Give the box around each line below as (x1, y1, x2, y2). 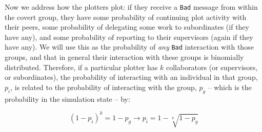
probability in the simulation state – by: (5, 93, 130, 104)
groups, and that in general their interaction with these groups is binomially (5, 52, 244, 62)
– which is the (208, 81, 252, 92)
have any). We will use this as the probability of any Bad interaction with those (5, 41, 254, 52)
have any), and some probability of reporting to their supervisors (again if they (5, 31, 253, 42)
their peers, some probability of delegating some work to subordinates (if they (5, 21, 249, 32)
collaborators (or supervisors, (166, 61, 258, 72)
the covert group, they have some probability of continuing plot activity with (5, 11, 247, 22)
